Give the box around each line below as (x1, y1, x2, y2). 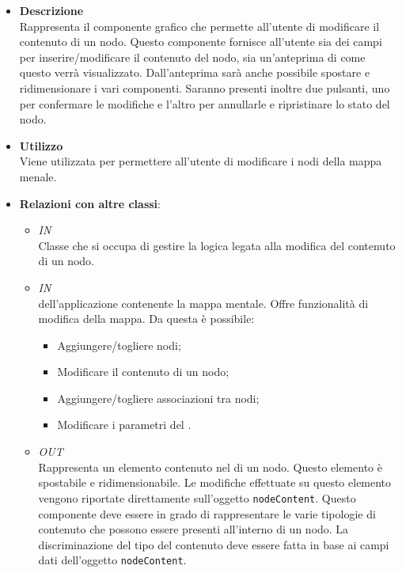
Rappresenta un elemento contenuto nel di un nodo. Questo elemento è (38, 458, 382, 475)
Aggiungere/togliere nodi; (57, 336, 181, 353)
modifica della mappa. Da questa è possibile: (38, 310, 255, 327)
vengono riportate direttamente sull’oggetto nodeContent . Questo (38, 489, 356, 506)
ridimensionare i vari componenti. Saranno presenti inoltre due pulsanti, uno (19, 79, 390, 96)
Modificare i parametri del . (57, 416, 192, 433)
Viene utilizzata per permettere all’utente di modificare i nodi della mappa (19, 153, 382, 169)
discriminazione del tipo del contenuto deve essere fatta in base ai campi (38, 536, 389, 552)
